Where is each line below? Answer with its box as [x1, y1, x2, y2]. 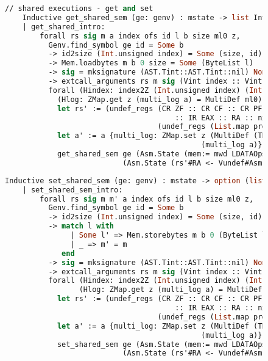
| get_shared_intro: [22, 22, 105, 31]
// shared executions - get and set [5, 4, 153, 13]
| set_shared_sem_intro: [22, 185, 123, 194]
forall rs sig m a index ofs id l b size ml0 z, [40, 31, 241, 40]
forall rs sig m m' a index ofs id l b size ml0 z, [40, 194, 254, 203]
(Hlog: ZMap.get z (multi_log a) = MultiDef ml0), [57, 95, 267, 104]
